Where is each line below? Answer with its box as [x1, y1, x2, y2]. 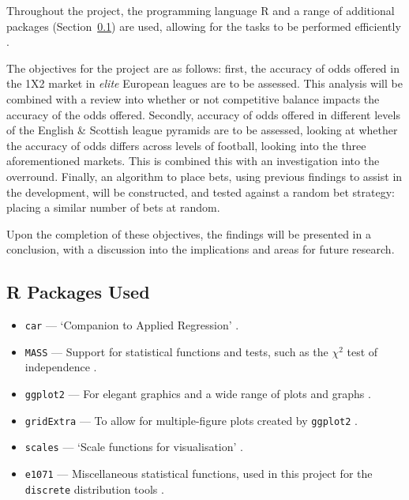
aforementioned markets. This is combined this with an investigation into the [6, 152, 380, 169]
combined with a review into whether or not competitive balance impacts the [6, 90, 380, 107]
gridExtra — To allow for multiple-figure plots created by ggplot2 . [24, 412, 358, 428]
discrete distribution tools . [24, 480, 164, 497]
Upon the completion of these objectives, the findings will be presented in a [6, 225, 371, 242]
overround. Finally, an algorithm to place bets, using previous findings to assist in [6, 167, 403, 184]
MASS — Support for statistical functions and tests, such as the [24, 343, 328, 359]
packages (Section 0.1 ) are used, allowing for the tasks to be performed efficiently [6, 17, 401, 34]
